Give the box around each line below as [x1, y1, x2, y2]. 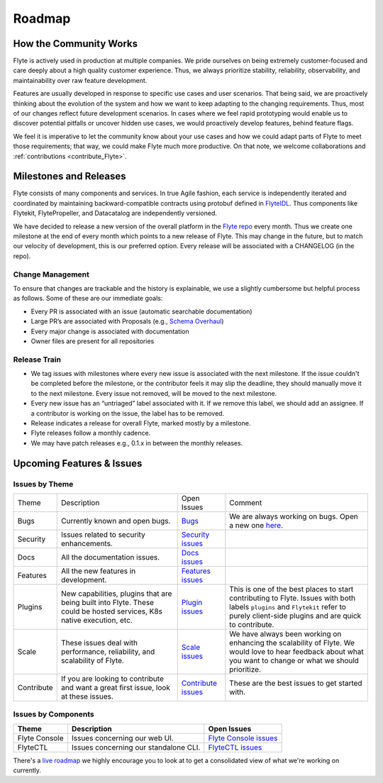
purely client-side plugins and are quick [229, 611, 362, 621]
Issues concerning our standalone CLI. [71, 742, 201, 752]
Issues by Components [13, 709, 95, 719]
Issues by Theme [13, 479, 74, 489]
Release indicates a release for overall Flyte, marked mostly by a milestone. [30, 419, 251, 428]
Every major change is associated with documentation [30, 327, 189, 335]
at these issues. [60, 692, 113, 701]
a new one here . [229, 520, 284, 530]
